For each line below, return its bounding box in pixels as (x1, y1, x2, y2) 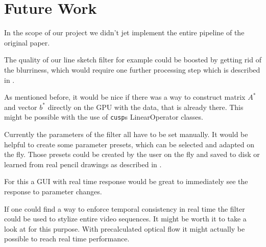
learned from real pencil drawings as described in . (4, 159, 162, 169)
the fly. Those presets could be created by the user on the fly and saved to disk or (4, 149, 260, 160)
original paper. (4, 37, 50, 48)
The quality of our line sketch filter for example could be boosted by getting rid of (4, 54, 261, 65)
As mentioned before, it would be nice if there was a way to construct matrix (4, 92, 246, 102)
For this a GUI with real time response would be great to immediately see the (4, 176, 248, 187)
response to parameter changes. (4, 186, 102, 196)
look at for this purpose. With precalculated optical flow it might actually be (4, 223, 245, 234)
